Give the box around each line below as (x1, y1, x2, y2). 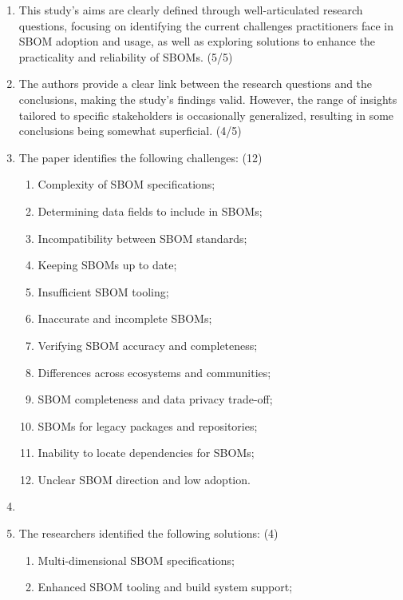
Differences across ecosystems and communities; (38, 364, 271, 380)
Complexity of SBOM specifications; (38, 176, 215, 193)
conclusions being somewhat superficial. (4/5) (18, 122, 242, 139)
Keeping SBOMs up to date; (38, 256, 177, 273)
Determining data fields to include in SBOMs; (38, 202, 263, 219)
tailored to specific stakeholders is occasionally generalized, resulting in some (18, 106, 394, 123)
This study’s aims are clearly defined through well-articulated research (18, 2, 363, 18)
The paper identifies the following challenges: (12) (18, 149, 263, 165)
